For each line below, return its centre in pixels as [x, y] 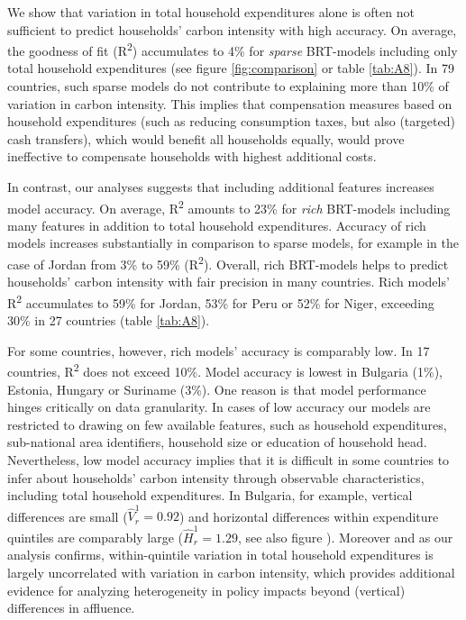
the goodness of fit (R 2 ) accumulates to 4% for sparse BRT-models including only [233, 49]
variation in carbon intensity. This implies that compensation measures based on [230, 103]
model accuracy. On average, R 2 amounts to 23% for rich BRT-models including [229, 206]
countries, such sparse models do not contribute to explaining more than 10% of [228, 86]
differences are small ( [68, 516]
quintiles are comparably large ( [96, 537]
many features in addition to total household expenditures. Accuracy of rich [217, 225]
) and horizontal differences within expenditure [309, 516]
